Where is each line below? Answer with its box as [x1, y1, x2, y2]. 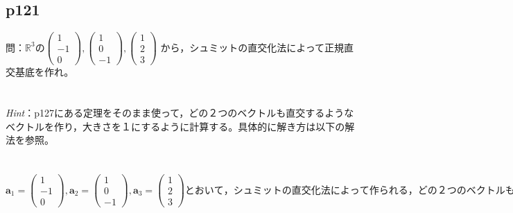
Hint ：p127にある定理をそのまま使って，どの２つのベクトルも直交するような [6, 105, 354, 120]
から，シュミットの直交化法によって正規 [160, 40, 345, 54]
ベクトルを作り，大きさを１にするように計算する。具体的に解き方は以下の [6, 119, 345, 133]
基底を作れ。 [15, 65, 74, 79]
